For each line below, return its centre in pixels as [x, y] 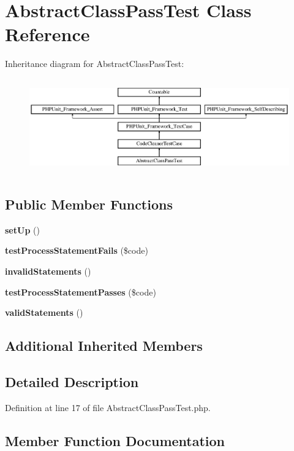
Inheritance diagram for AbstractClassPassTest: [95, 64]
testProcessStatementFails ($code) [77, 250]
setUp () [22, 229]
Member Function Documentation [115, 440]
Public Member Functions [89, 204]
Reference [47, 34]
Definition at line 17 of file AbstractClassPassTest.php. [108, 407]
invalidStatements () [48, 271]
